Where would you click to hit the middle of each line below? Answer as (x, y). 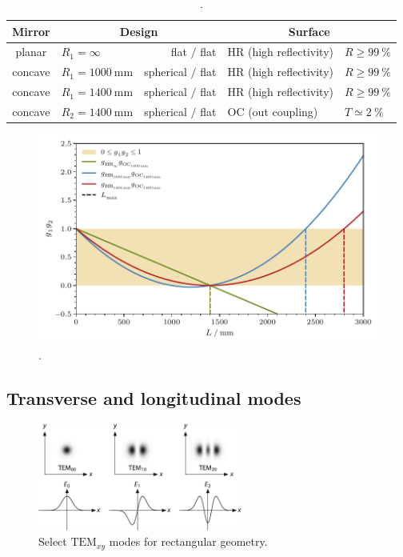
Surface (309, 31)
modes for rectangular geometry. (188, 541)
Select (53, 541)
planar (31, 52)
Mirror (31, 31)
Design (139, 31)
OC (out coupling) (273, 111)
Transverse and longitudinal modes (154, 398)
